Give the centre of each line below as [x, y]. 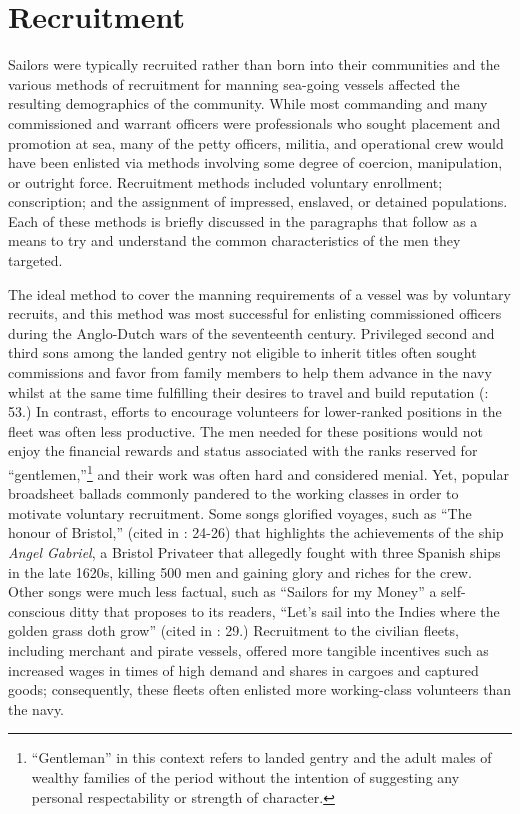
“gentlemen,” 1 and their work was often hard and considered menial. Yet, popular [258, 472]
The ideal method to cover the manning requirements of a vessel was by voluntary [259, 293]
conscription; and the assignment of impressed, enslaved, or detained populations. [258, 201]
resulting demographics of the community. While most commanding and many [248, 103]
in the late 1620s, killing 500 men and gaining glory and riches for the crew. [240, 571]
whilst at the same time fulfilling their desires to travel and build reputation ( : [248, 391]
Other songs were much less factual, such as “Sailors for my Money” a [222, 591]
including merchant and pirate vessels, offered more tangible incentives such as [248, 650]
